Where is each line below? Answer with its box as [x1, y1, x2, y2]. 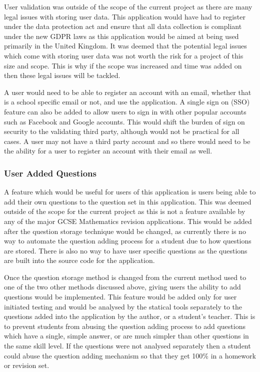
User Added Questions [4, 166, 96, 179]
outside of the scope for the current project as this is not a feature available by [4, 206, 245, 216]
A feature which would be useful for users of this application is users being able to [4, 186, 256, 197]
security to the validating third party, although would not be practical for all [4, 126, 239, 136]
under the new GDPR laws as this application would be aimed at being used [4, 30, 239, 41]
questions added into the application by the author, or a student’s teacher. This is [4, 311, 255, 321]
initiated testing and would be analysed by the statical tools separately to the [4, 301, 242, 311]
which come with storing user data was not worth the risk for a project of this [4, 50, 243, 60]
